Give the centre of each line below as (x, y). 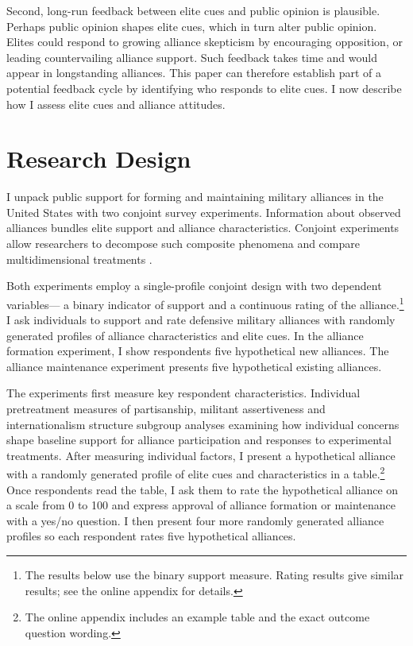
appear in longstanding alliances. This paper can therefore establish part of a (194, 73)
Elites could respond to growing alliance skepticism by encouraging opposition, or (205, 42)
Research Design (99, 159)
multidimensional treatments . (79, 259)
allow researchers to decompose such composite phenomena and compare (183, 244)
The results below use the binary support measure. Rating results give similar (214, 575)
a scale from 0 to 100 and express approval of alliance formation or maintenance (201, 505)
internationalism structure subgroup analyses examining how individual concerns (203, 424)
